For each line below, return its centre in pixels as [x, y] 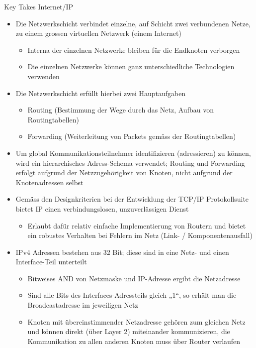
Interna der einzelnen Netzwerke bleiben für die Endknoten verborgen [134, 50]
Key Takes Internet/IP [39, 6]
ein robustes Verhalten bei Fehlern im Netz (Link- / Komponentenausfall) [140, 235]
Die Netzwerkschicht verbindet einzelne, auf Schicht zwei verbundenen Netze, [133, 23]
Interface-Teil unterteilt [51, 262]
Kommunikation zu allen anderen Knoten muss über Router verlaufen [134, 341]
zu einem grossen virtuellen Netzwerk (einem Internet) [98, 33]
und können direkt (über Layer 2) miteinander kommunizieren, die [129, 331]
